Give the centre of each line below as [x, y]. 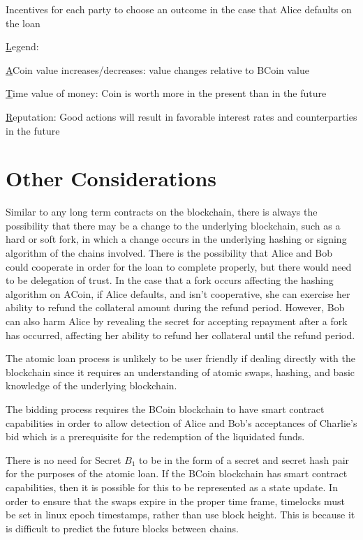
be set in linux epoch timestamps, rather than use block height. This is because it [180, 515]
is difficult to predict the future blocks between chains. [122, 528]
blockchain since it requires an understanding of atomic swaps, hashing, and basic [180, 372]
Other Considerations [111, 178]
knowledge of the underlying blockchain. [91, 385]
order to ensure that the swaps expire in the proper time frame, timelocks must [175, 501]
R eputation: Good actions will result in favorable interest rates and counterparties [181, 116]
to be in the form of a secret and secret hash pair [244, 459]
